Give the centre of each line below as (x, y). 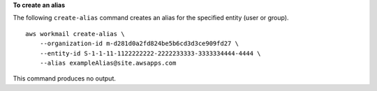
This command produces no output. (65, 78)
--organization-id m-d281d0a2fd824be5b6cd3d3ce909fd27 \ (139, 44)
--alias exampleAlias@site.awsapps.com (108, 63)
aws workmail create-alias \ (75, 34)
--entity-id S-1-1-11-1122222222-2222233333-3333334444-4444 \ (150, 53)
